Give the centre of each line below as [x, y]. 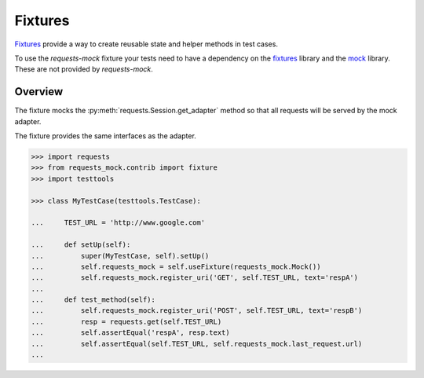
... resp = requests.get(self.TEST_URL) [126, 321]
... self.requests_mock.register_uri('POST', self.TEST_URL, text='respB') [197, 311]
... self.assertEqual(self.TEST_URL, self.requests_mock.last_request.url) [197, 343]
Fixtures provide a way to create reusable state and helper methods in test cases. [146, 44]
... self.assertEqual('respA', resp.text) [131, 333]
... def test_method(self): [93, 300]
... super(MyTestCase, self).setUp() [120, 256]
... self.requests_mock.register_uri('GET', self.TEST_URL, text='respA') [195, 278]
